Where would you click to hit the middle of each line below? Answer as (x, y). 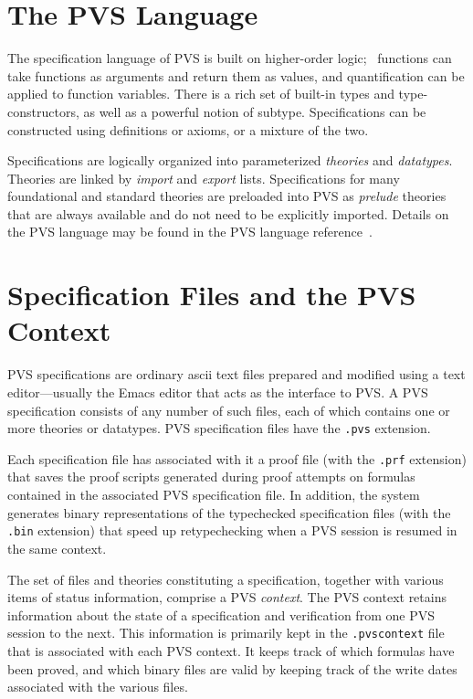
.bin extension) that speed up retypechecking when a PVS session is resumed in (232, 530)
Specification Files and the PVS (212, 295)
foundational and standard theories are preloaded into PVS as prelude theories (227, 196)
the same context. (57, 548)
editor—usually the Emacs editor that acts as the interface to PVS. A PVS (218, 392)
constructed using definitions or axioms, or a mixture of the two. (188, 129)
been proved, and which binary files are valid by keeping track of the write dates (232, 668)
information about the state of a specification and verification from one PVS (221, 614)
